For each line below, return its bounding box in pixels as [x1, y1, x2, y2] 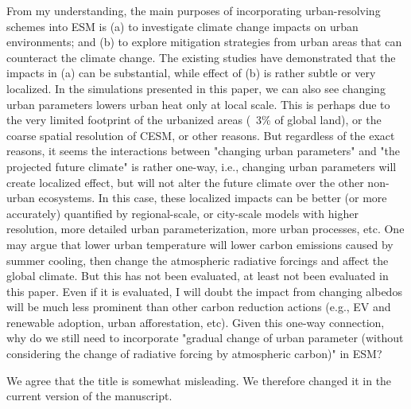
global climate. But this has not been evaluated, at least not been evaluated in [6, 267, 389, 284]
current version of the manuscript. [6, 388, 173, 404]
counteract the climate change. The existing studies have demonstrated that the [6, 49, 396, 65]
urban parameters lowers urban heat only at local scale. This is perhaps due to [6, 95, 390, 112]
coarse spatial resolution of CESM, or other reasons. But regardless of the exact [6, 127, 395, 143]
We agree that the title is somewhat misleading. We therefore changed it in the [6, 372, 392, 388]
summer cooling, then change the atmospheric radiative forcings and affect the [6, 251, 389, 268]
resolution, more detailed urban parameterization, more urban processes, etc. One [6, 220, 405, 237]
